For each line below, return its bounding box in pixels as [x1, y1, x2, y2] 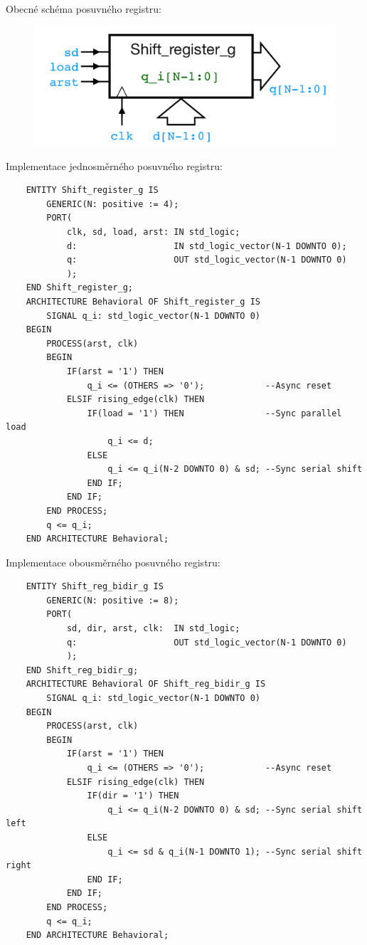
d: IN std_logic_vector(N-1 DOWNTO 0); [66, 241, 347, 251]
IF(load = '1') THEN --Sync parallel [87, 408, 342, 418]
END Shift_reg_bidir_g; [26, 665, 139, 675]
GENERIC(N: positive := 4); [46, 199, 179, 209]
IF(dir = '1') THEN [87, 791, 179, 801]
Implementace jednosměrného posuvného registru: [6, 158, 223, 173]
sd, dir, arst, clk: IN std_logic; [66, 623, 240, 634]
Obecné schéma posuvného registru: [6, 1, 161, 16]
